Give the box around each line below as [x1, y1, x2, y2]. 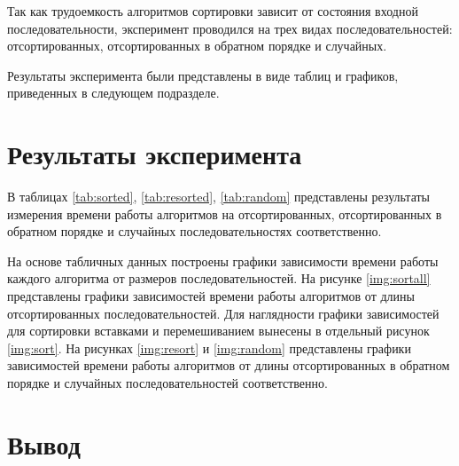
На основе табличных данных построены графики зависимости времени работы [7, 251, 439, 270]
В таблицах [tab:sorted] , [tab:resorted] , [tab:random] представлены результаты [7, 187, 431, 206]
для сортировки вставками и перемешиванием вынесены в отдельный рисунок [7, 321, 430, 340]
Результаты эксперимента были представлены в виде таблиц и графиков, [7, 66, 399, 84]
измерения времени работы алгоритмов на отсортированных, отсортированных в [7, 204, 442, 223]
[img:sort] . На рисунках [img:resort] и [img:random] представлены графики [7, 338, 411, 357]
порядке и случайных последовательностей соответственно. [7, 374, 328, 392]
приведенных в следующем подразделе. [7, 83, 220, 102]
